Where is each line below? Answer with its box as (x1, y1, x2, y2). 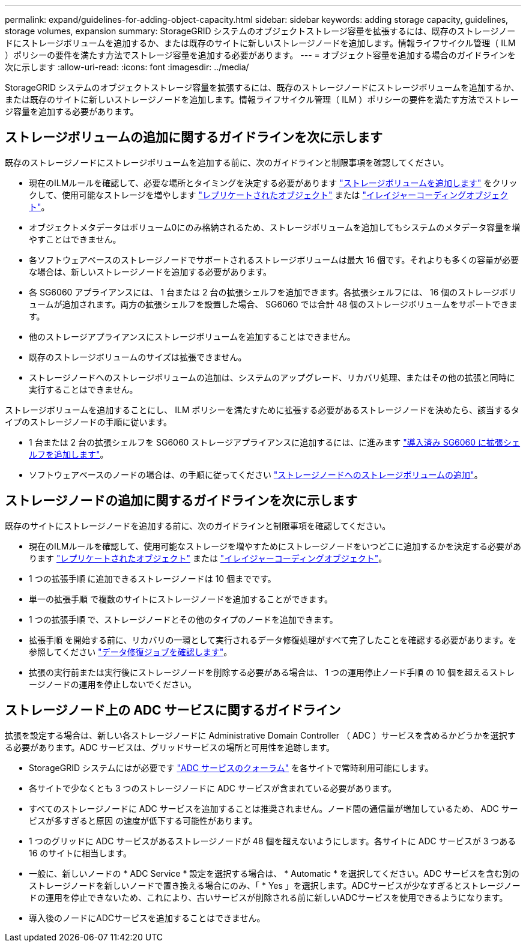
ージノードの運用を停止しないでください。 (29, 679, 197, 689)
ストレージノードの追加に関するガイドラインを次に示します (5, 493, 358, 509)
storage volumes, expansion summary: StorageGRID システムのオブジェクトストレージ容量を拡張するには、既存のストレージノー (5, 26, 516, 36)
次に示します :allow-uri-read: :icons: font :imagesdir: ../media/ (5, 62, 249, 72)
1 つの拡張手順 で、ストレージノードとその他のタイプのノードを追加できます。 (29, 614, 338, 625)
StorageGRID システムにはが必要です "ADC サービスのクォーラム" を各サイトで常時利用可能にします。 (29, 762, 434, 773)
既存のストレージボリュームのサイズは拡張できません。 (29, 351, 247, 362)
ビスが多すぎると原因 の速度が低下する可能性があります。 (29, 815, 258, 826)
